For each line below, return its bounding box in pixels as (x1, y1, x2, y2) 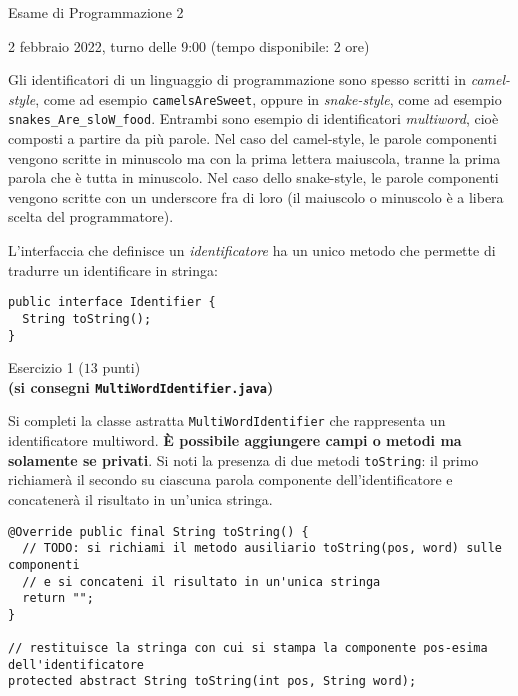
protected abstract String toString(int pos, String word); (8, 674, 417, 689)
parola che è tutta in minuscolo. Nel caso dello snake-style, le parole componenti (8, 167, 499, 188)
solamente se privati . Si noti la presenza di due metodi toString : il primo (8, 449, 479, 470)
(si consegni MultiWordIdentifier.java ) (8, 376, 274, 397)
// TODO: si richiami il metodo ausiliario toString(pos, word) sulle (22, 541, 502, 556)
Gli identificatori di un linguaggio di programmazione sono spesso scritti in (8, 69, 467, 90)
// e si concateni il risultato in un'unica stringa (22, 574, 381, 589)
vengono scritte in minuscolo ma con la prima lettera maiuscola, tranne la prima (8, 147, 501, 168)
